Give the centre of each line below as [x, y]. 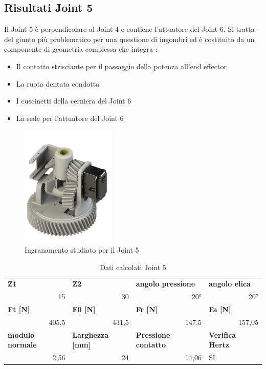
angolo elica [229, 284]
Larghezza [91, 334]
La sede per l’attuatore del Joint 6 [70, 118]
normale [22, 345]
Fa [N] [220, 309]
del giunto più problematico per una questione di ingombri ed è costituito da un [129, 39]
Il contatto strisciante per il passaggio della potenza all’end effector [121, 66]
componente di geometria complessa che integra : [81, 49]
